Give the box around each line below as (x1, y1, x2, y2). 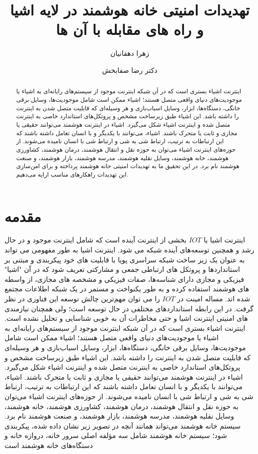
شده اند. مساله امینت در (177, 293, 250, 304)
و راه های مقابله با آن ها (56, 19, 204, 39)
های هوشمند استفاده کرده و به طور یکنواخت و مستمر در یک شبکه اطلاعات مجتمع (4, 283, 250, 294)
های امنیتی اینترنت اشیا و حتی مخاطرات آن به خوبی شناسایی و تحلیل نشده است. (4, 313, 248, 323)
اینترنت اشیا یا (203, 234, 245, 245)
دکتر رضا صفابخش (102, 64, 158, 75)
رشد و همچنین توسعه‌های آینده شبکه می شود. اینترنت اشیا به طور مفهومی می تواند (4, 244, 255, 255)
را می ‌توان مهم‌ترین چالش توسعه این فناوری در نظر (4, 293, 160, 304)
